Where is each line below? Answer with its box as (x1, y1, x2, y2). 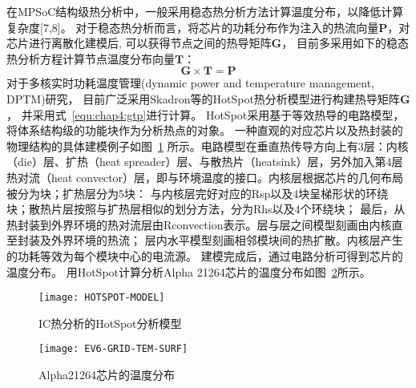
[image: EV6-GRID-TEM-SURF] (38, 343, 188, 355)
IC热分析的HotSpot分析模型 (38, 314, 182, 331)
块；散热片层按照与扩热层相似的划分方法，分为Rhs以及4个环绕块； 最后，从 (6, 200, 406, 217)
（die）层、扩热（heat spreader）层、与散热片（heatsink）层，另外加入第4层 (6, 153, 403, 170)
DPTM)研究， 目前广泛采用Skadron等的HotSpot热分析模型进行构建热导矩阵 (6, 90, 400, 107)
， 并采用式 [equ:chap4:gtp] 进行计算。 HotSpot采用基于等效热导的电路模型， (6, 106, 405, 123)
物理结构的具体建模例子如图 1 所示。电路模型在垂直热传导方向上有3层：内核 (6, 137, 409, 154)
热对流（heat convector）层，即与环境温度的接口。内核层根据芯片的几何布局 (6, 168, 404, 185)
